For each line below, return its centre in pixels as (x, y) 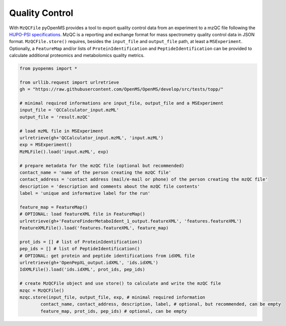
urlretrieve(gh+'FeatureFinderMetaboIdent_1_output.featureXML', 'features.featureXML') (131, 221)
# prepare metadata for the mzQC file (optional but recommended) (102, 165)
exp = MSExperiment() (46, 145)
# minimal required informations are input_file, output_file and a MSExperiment (122, 103)
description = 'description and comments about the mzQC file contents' (110, 186)
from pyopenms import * (49, 69)
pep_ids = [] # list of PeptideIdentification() (80, 249)
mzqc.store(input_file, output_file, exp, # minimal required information (113, 297)
